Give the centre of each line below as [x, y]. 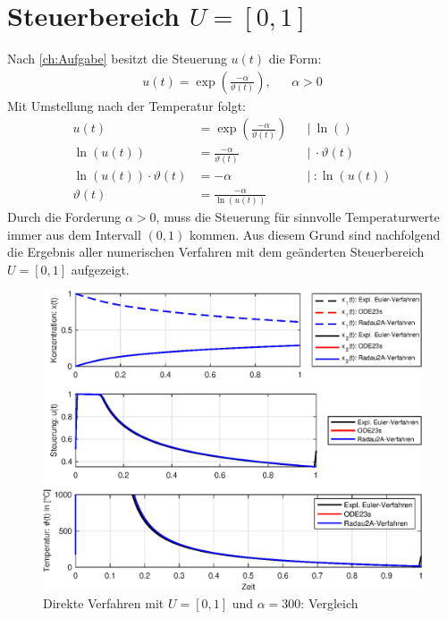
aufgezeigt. [100, 269]
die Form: [295, 59]
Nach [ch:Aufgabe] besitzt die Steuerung [117, 59]
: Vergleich [329, 602]
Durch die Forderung [64, 217]
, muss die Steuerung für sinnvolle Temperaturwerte [298, 217]
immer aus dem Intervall [74, 234]
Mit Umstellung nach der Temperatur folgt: [127, 105]
